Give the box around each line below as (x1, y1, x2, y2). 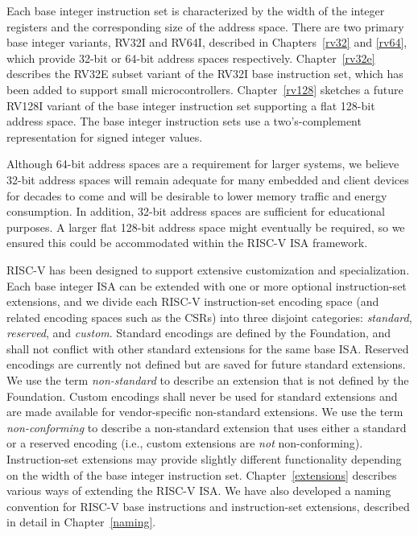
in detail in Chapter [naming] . (6, 513, 156, 530)
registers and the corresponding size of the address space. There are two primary (6, 18, 404, 35)
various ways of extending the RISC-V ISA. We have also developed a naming (6, 482, 391, 499)
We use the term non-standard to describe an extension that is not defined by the (6, 372, 409, 389)
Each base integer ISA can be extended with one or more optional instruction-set (6, 277, 407, 294)
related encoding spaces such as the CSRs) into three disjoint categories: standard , (6, 308, 412, 325)
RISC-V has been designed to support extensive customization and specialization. (6, 261, 410, 278)
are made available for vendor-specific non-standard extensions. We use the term (6, 403, 404, 420)
